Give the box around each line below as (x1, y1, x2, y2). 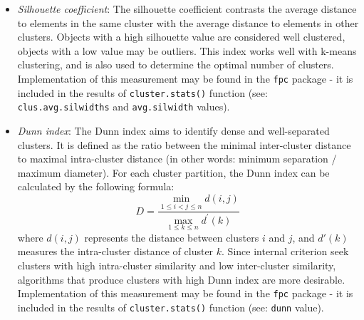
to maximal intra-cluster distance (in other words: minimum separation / (17, 151, 337, 166)
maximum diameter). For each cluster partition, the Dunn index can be (17, 165, 330, 180)
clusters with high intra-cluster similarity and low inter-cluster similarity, (17, 257, 336, 272)
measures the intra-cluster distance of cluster (17, 244, 214, 259)
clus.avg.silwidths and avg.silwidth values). (17, 99, 230, 114)
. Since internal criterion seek (222, 244, 349, 259)
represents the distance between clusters (84, 229, 259, 244)
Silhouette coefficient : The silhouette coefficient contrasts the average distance (17, 1, 357, 16)
